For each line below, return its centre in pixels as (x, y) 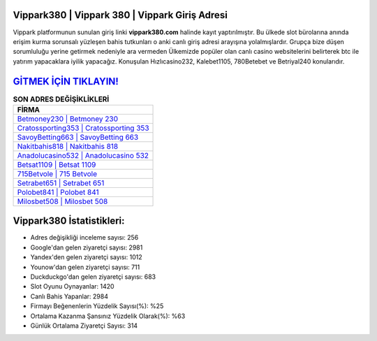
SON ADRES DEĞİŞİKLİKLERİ (61, 99)
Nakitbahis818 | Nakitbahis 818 (68, 146)
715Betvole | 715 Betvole (57, 173)
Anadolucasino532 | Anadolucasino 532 (83, 155)
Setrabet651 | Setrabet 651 (61, 183)
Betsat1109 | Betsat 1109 (57, 164)
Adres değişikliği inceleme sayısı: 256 (84, 238)
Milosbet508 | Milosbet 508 (62, 201)
